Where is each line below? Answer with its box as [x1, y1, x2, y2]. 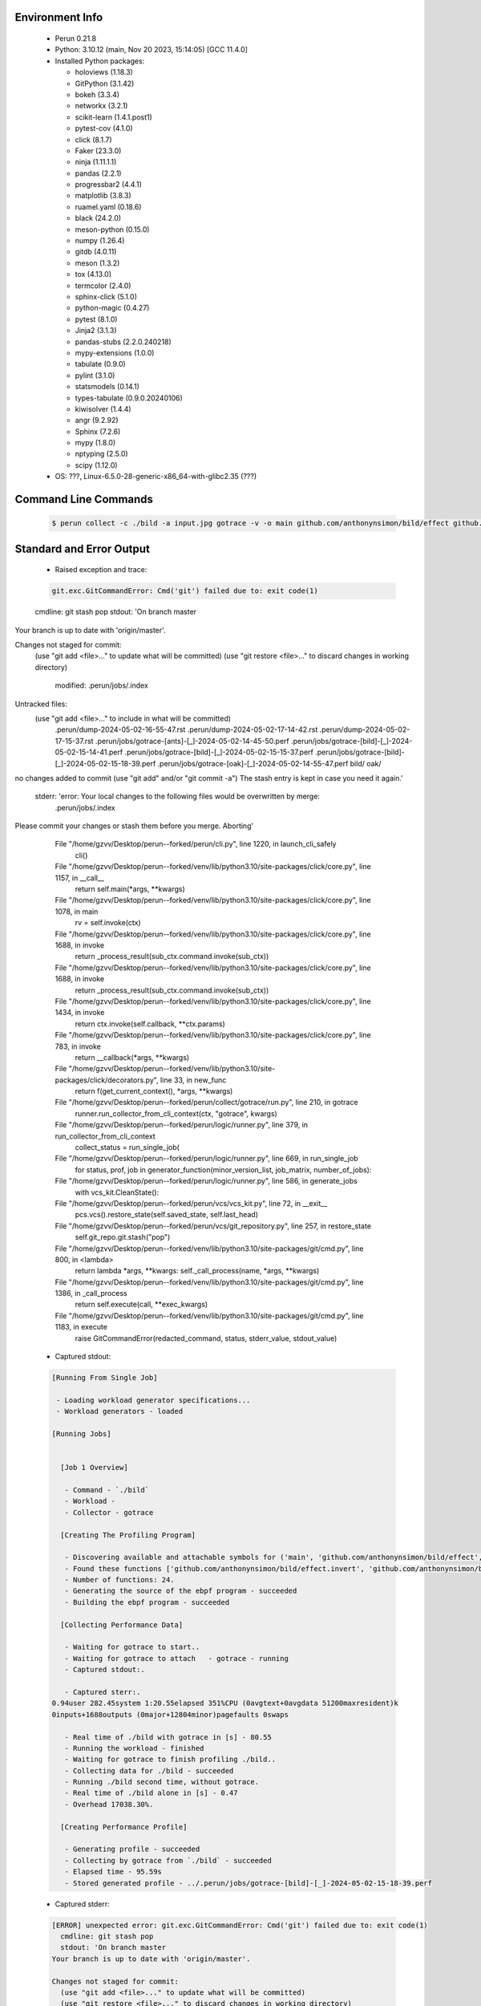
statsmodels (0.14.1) [75, 382, 140, 392]
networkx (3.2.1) [75, 101, 128, 111]
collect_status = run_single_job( [75, 1143, 180, 1152]
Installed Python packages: [55, 56, 145, 66]
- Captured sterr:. [64, 1687, 141, 1696]
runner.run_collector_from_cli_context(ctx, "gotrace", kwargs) [75, 1108, 278, 1119]
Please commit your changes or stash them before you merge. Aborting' [14, 821, 254, 830]
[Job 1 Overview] [60, 1463, 128, 1472]
